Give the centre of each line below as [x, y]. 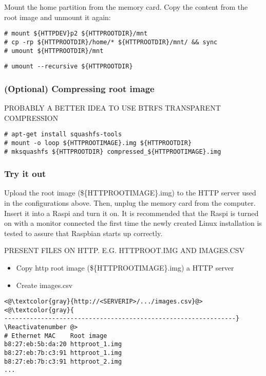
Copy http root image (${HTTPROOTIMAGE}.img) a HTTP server [125, 267]
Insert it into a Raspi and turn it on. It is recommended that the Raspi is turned [131, 213]
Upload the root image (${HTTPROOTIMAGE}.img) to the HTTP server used [130, 193]
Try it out [25, 174]
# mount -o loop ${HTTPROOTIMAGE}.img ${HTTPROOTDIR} [98, 143]
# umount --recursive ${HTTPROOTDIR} [69, 67]
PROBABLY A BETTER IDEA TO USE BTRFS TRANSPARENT [112, 108]
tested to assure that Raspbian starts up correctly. [83, 233]
